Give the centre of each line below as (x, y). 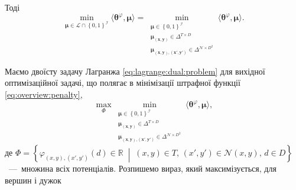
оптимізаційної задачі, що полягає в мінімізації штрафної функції (123, 83)
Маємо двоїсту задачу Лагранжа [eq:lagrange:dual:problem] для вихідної (135, 71)
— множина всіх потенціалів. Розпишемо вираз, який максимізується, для (142, 168)
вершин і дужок (33, 180)
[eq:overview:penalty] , (44, 94)
